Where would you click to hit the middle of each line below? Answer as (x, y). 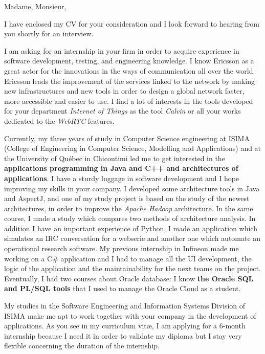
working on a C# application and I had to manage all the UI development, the (128, 258)
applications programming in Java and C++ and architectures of (121, 168)
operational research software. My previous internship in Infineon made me (122, 248)
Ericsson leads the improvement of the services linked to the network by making (129, 81)
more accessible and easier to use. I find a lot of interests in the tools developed (129, 101)
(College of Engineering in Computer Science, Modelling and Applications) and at (133, 148)
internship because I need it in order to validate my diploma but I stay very (123, 335)
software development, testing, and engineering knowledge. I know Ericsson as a (129, 61)
